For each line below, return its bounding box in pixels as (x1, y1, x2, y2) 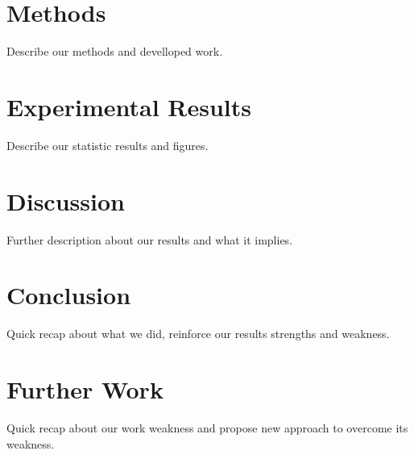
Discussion (6, 184, 125, 217)
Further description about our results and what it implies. (6, 231, 293, 248)
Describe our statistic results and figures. (6, 136, 209, 153)
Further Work (6, 373, 164, 406)
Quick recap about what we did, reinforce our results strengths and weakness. (6, 325, 390, 342)
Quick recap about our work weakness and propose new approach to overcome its (6, 420, 408, 436)
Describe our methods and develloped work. (6, 43, 223, 60)
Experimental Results (6, 90, 251, 123)
